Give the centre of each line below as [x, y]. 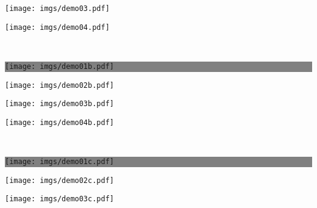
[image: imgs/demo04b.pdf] [59, 122]
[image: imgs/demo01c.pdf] [59, 162]
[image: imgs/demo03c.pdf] [59, 199]
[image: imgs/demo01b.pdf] [59, 66]
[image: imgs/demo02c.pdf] [59, 180]
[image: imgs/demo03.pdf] [57, 9]
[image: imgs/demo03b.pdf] [59, 104]
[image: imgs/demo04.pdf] [57, 27]
